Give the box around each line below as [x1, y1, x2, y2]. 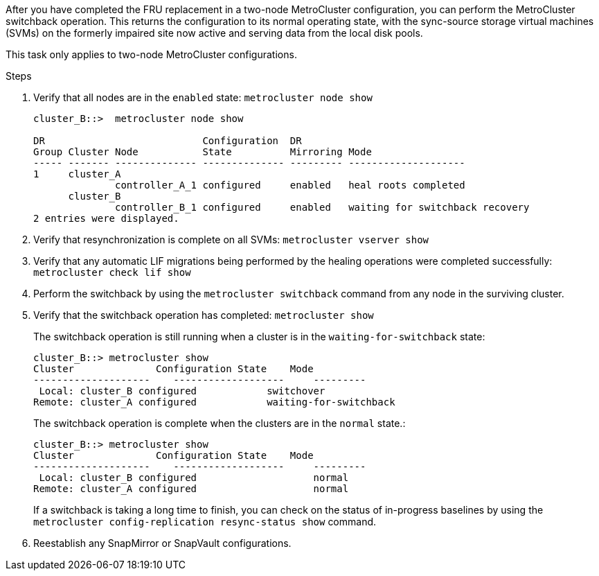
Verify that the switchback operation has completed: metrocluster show [33, 309, 374, 321]
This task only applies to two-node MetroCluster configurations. [6, 49, 297, 60]
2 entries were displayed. [33, 213, 179, 224]
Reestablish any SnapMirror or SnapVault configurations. [33, 537, 292, 549]
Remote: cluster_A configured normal [33, 483, 349, 494]
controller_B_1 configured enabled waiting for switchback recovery [115, 202, 530, 213]
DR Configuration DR [33, 135, 302, 146]
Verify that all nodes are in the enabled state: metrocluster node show [33, 91, 373, 103]
